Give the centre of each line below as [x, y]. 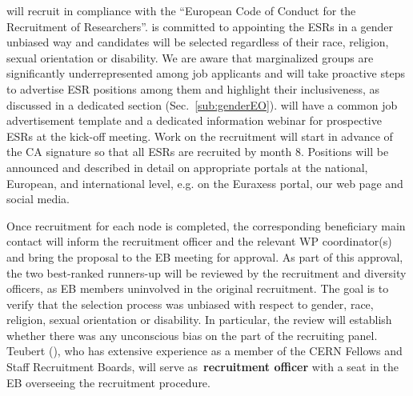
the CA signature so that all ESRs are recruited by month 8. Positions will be [198, 152]
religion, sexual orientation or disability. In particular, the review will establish [199, 320]
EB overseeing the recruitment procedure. [108, 382]
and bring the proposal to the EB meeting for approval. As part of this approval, [205, 256]
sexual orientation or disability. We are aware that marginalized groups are [190, 57]
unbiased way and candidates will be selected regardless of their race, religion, [198, 42]
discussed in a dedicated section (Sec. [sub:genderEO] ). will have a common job [202, 104]
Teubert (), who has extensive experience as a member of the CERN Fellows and [204, 351]
